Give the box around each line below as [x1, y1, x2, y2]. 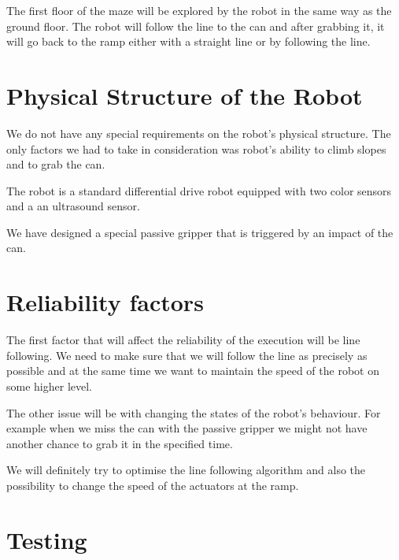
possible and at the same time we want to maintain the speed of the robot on [6, 362, 379, 379]
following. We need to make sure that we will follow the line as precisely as [6, 347, 368, 363]
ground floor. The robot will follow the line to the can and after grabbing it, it [6, 17, 385, 34]
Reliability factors [6, 286, 204, 318]
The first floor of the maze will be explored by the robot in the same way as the [6, 2, 392, 18]
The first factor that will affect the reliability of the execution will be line [6, 332, 360, 348]
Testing [6, 523, 87, 555]
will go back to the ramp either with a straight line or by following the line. [6, 33, 371, 50]
